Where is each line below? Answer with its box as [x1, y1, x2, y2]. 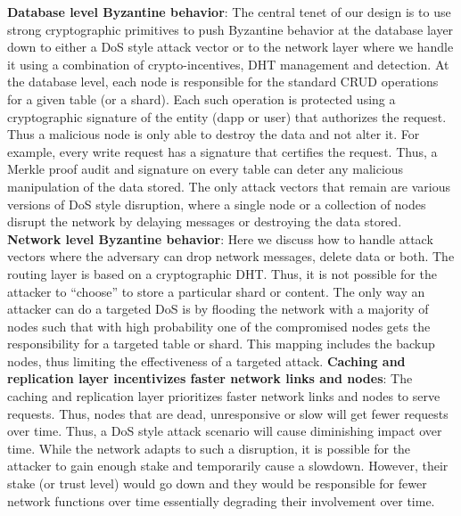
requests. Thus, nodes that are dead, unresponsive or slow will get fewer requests [7, 404, 449, 422]
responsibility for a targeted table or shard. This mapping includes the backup [7, 334, 435, 353]
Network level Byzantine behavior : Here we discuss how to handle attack [7, 229, 433, 248]
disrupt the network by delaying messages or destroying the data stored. [7, 212, 402, 231]
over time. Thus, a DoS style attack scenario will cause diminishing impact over [7, 422, 442, 440]
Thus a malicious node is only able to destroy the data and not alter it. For [7, 125, 420, 143]
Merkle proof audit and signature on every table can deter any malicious [7, 160, 404, 178]
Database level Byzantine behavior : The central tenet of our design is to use [7, 3, 451, 20]
